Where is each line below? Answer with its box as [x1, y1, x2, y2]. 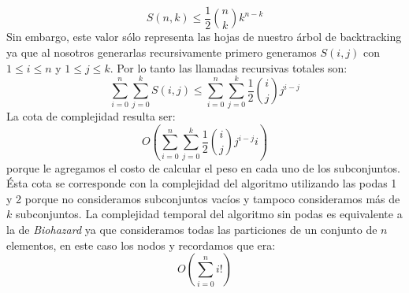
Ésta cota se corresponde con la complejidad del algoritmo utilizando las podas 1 [6, 175, 397, 191]
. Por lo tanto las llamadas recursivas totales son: [110, 59, 348, 76]
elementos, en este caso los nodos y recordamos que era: [6, 236, 276, 253]
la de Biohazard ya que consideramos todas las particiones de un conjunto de [6, 221, 377, 238]
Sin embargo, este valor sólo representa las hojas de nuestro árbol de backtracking [6, 28, 402, 45]
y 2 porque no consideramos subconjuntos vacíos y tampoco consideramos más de [6, 190, 400, 206]
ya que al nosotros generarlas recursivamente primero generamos [6, 44, 317, 61]
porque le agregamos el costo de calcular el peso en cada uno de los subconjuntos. [6, 159, 400, 176]
